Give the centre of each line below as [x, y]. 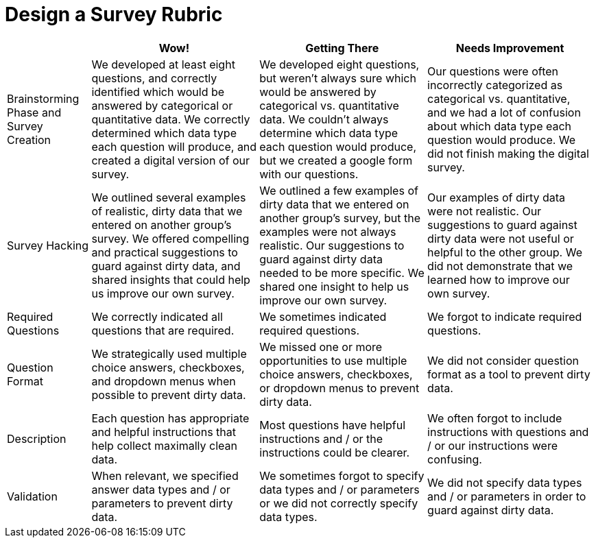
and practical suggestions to [165, 252]
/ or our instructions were [493, 445]
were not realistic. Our [485, 211]
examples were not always [328, 231]
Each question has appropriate [170, 418]
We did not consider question [503, 360]
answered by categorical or [162, 105]
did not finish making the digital [508, 153]
